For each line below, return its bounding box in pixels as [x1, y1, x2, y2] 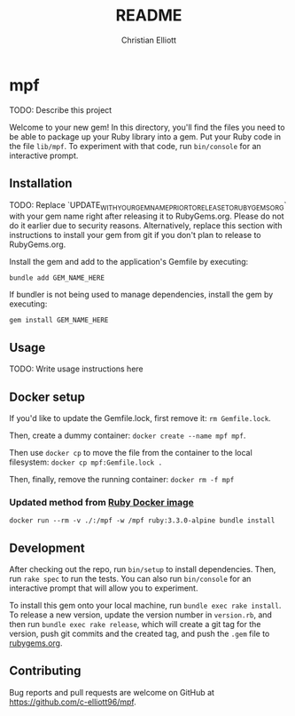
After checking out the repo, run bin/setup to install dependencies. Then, [9, 564, 276, 575]
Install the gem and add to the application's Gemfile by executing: [9, 257, 249, 267]
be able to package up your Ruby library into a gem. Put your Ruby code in [9, 131, 282, 142]
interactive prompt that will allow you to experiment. [9, 583, 198, 593]
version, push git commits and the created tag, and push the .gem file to [9, 628, 270, 640]
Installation [9, 176, 73, 191]
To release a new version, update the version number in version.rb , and [9, 609, 273, 620]
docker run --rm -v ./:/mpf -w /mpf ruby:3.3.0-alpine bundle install [9, 516, 276, 525]
